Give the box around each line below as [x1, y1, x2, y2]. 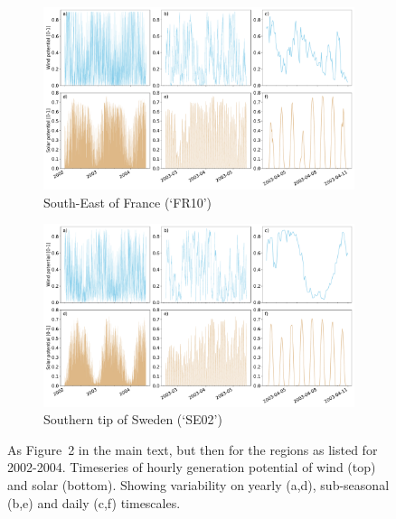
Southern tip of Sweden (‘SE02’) [43, 410, 222, 429]
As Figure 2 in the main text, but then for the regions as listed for [7, 440, 378, 459]
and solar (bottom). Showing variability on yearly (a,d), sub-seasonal [7, 476, 390, 495]
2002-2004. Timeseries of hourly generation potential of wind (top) [7, 458, 376, 477]
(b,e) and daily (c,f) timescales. [7, 493, 181, 512]
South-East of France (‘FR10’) [43, 192, 212, 211]
